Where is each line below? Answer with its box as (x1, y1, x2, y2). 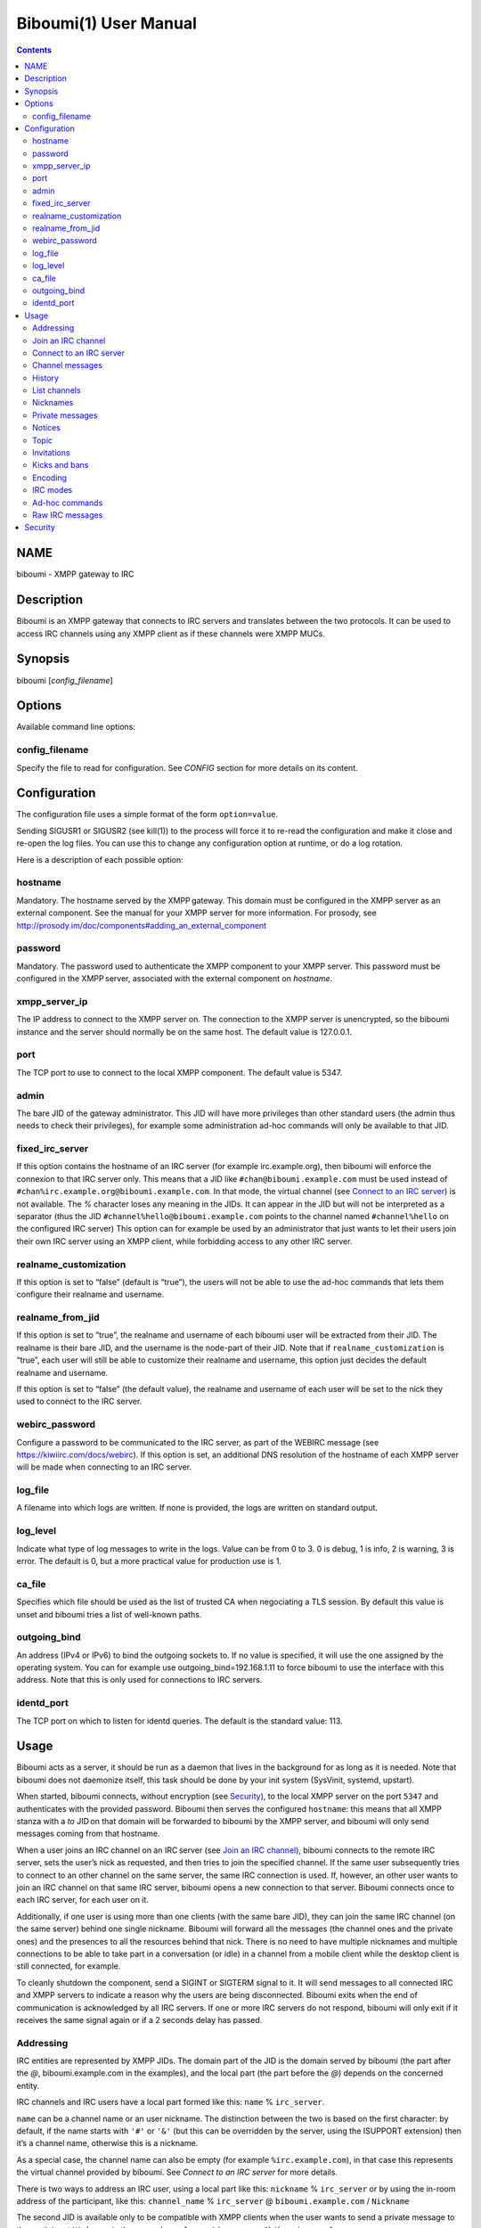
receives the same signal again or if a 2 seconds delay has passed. (16, 2014, 263, 2025)
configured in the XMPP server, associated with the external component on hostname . (16, 973, 333, 984)
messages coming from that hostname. (16, 1828, 160, 1839)
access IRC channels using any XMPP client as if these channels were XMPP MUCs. (16, 628, 325, 639)
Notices (32, 422, 61, 433)
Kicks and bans (32, 460, 89, 471)
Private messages (32, 410, 98, 421)
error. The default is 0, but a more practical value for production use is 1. (16, 1555, 282, 1566)
